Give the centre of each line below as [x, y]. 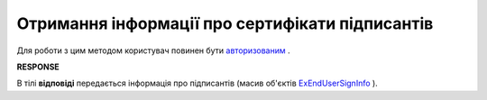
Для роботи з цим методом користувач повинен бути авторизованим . [153, 50]
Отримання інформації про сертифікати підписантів [225, 23]
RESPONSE [38, 67]
